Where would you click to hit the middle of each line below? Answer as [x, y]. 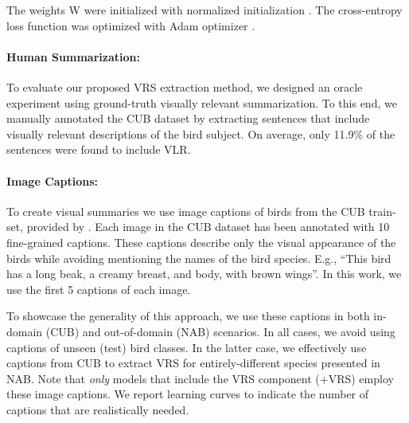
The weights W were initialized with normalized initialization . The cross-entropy [204, 10]
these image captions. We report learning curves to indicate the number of [188, 394]
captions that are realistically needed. [98, 409]
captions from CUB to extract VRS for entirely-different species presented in [193, 363]
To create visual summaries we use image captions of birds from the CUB [186, 211]
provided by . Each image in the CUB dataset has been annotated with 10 [208, 227]
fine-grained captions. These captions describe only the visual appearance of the [201, 242]
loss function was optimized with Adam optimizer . [131, 25]
